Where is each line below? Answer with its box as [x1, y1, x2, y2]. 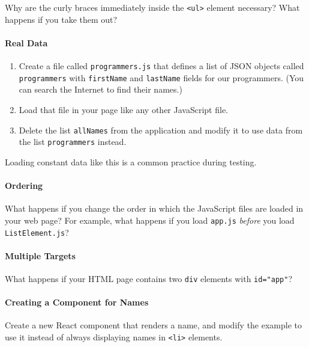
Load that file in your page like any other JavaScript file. [19, 103, 228, 115]
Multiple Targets [5, 249, 76, 262]
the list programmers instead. [19, 135, 127, 148]
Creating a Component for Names [5, 296, 149, 309]
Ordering [5, 179, 43, 192]
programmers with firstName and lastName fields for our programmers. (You [19, 71, 304, 84]
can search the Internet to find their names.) [19, 83, 182, 96]
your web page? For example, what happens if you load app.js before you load [5, 213, 295, 226]
